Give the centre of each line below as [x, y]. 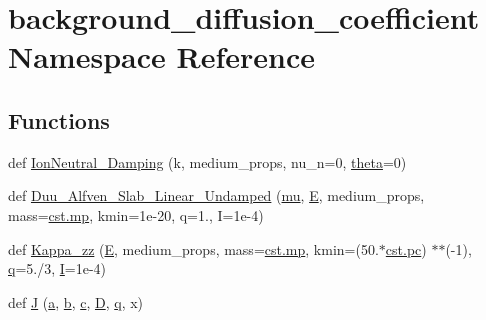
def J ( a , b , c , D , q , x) [76, 301]
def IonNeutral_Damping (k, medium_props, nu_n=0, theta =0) [207, 161]
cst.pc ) [406, 248]
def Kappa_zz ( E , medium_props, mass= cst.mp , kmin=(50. [193, 248]
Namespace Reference [161, 56]
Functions [59, 119]
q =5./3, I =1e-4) [57, 268]
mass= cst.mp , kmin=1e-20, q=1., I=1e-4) [136, 214]
